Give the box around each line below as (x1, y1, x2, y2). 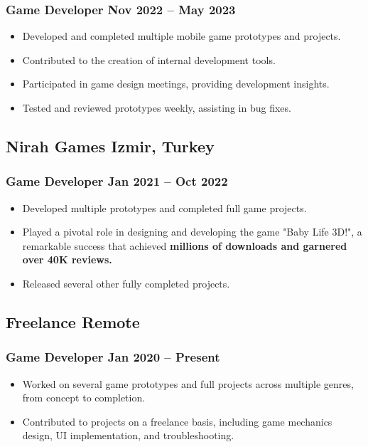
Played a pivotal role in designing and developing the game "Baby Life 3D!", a (22, 224, 362, 239)
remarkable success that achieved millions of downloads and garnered (22, 238, 347, 253)
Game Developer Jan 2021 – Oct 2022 (6, 172, 228, 190)
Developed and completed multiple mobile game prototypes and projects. (22, 28, 341, 43)
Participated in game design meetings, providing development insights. (22, 76, 330, 91)
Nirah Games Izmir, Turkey (6, 135, 215, 157)
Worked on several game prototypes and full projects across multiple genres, (22, 376, 354, 391)
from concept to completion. (22, 390, 146, 405)
